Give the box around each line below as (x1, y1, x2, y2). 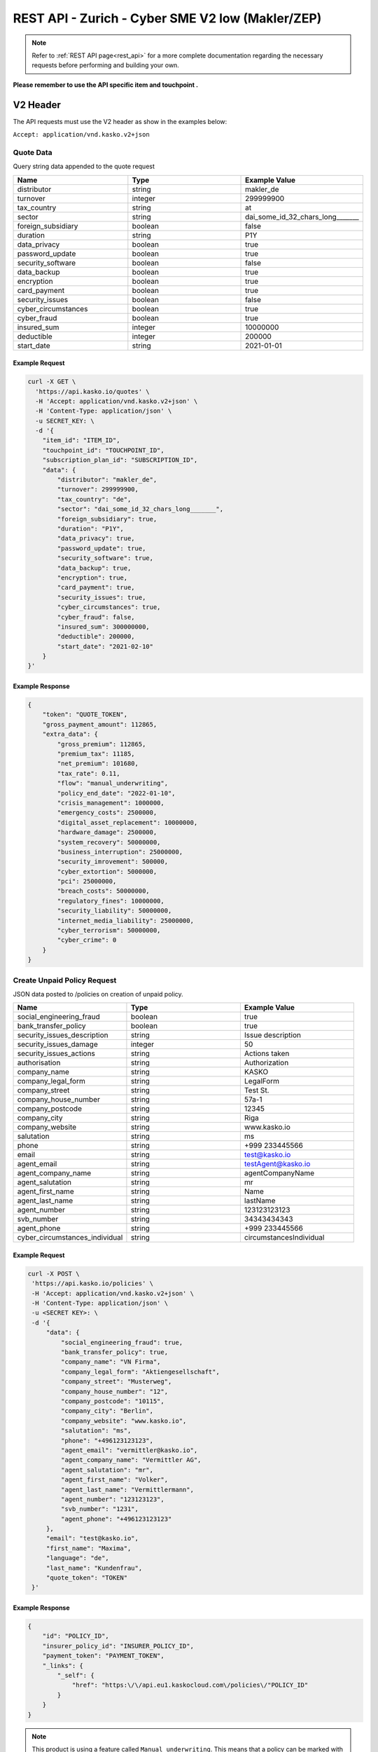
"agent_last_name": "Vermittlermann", (60, 1486, 194, 1493)
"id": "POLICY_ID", (42, 1632, 110, 1640)
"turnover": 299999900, (57, 486, 139, 493)
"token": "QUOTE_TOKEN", (42, 711, 128, 718)
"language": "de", (45, 1554, 110, 1562)
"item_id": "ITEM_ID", (42, 437, 120, 444)
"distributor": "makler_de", (57, 476, 157, 484)
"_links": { (42, 1662, 84, 1669)
